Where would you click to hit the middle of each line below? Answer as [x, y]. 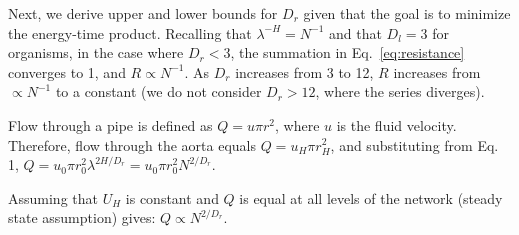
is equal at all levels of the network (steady [371, 197]
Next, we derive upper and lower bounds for [143, 13]
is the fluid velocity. [396, 124]
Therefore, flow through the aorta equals [132, 144]
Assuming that [53, 197]
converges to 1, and [67, 71]
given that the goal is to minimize [407, 13]
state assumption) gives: [82, 217]
